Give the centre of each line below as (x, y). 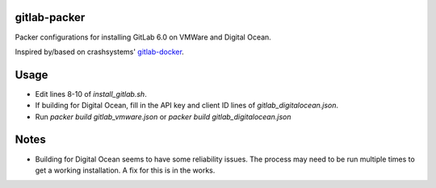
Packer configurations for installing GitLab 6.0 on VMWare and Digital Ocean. (143, 37)
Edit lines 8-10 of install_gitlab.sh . (91, 94)
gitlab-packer (50, 17)
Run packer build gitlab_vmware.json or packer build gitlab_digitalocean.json (163, 116)
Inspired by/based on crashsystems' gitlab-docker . (100, 52)
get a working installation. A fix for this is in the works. (125, 170)
